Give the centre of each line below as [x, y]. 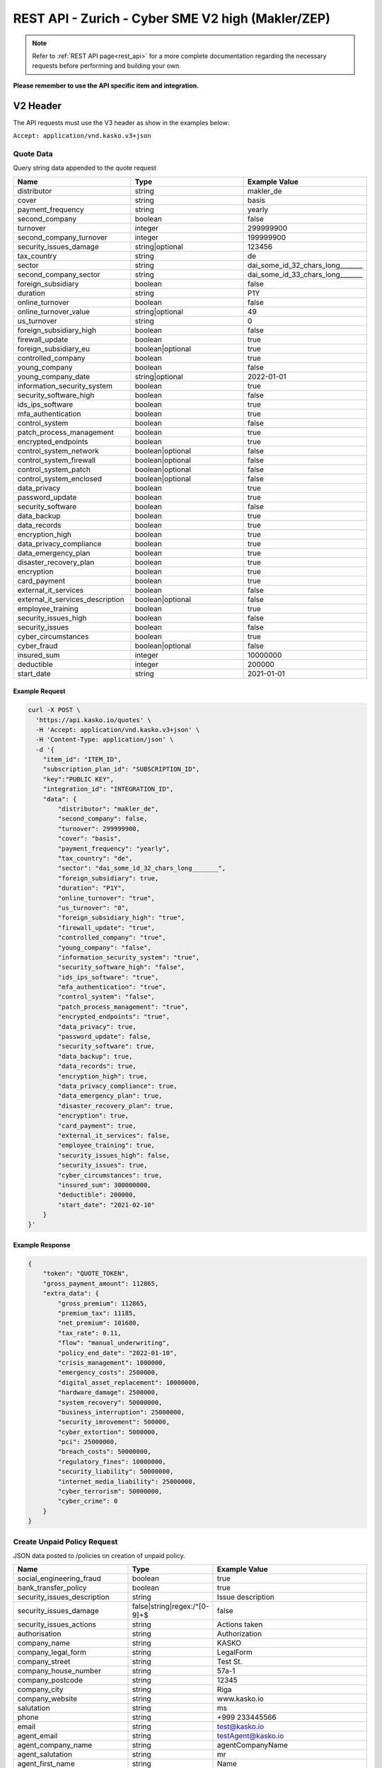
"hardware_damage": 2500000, [108, 1392]
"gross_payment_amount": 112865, [101, 1283]
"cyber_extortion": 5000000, [108, 1432]
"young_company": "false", [104, 947]
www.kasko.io [241, 1699]
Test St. [230, 1662]
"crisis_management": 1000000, [112, 1362]
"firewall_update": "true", [106, 927]
